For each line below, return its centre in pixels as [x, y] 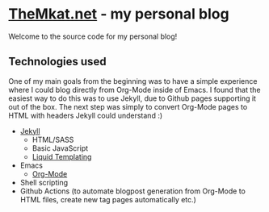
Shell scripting [44, 182]
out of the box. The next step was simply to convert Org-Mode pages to [128, 106]
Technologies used [57, 62]
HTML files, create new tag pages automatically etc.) [108, 199]
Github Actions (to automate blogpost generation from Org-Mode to [133, 191]
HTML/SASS [53, 139]
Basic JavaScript [60, 148]
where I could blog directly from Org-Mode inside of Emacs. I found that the [134, 89]
